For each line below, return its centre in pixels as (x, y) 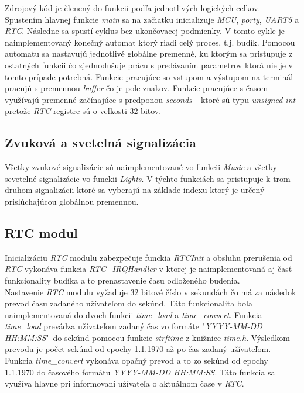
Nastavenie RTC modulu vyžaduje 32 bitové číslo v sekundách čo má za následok (151, 292)
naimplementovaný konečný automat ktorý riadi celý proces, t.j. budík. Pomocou (150, 42)
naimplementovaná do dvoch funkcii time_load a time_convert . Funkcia (134, 314)
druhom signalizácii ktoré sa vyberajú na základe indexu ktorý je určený (135, 190)
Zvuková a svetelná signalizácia (100, 142)
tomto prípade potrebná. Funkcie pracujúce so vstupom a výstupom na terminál (149, 76)
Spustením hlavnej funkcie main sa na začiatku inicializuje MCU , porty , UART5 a (152, 19)
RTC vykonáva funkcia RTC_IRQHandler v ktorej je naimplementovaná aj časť (148, 269)
